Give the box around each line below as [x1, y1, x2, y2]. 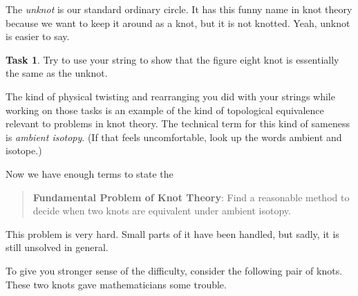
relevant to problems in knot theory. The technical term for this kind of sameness [6, 116, 350, 131]
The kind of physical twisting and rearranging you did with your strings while [6, 89, 335, 103]
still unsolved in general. [6, 240, 109, 255]
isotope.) [6, 143, 42, 158]
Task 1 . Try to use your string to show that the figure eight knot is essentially [6, 52, 339, 66]
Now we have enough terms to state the [6, 166, 173, 181]
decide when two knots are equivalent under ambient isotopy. [32, 203, 291, 218]
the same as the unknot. [6, 66, 108, 80]
